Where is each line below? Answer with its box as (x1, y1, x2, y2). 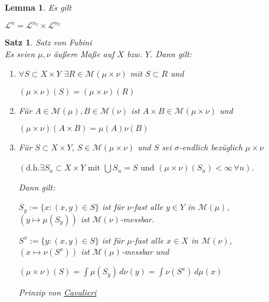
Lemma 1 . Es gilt (5, 1, 71, 13)
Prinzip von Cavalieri (18, 286, 97, 298)
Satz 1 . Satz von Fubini (5, 36, 92, 48)
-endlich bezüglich (179, 141, 242, 153)
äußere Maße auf (53, 47, 114, 60)
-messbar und (121, 245, 169, 258)
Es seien (5, 47, 35, 60)
